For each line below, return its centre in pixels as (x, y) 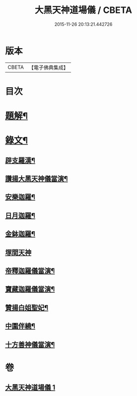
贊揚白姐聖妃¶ (27, 307)
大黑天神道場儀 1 (30, 388)
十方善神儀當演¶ (30, 345)
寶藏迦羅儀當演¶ (30, 289)
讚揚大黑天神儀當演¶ (36, 179)
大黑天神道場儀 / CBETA (83, 10)
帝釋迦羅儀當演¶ (30, 271)
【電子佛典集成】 (48, 67)
